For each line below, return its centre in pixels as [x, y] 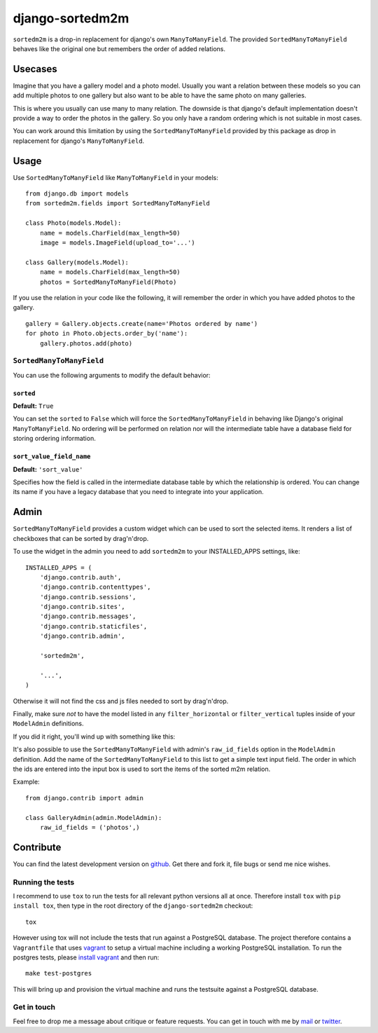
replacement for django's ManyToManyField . [79, 141]
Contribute [37, 847]
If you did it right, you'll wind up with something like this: [94, 737]
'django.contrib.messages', [88, 616]
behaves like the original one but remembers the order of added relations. [119, 48]
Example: [26, 782]
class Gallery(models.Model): [77, 262]
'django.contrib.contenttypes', [95, 587]
